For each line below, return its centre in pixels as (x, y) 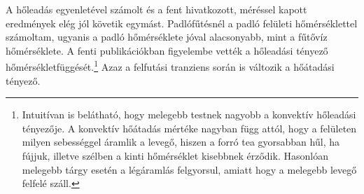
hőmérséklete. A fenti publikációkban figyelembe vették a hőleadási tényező (167, 50)
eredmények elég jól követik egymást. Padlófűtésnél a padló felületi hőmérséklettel (182, 23)
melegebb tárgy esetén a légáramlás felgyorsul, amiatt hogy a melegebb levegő (189, 169)
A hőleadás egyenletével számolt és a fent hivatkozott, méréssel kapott (156, 9)
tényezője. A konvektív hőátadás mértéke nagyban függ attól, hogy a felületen (189, 128)
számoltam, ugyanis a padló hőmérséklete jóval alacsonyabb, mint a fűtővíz (167, 37)
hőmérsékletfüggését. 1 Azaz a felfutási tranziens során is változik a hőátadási (170, 66)
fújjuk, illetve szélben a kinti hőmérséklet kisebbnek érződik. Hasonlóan (175, 155)
